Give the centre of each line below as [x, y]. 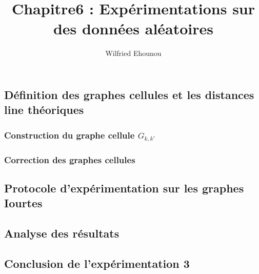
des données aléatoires [133, 28]
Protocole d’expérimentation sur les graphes [124, 188]
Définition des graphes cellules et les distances [129, 94]
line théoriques [44, 110]
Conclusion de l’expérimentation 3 [97, 263]
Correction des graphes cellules [70, 159]
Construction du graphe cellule [69, 135]
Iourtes [23, 203]
